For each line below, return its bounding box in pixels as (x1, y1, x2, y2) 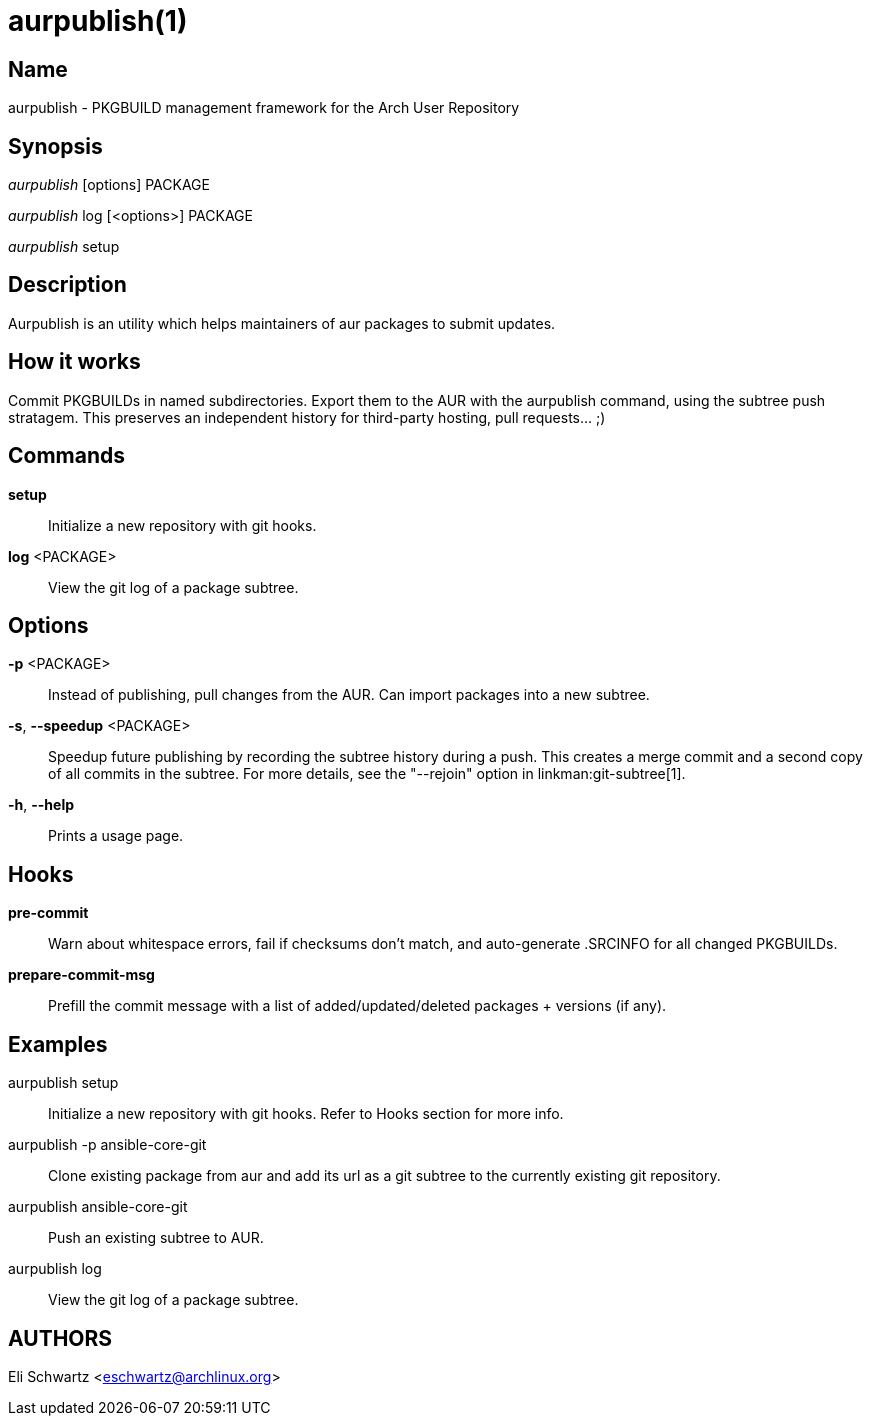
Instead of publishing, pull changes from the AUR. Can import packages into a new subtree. (48, 686, 650, 704)
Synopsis (8, 133, 103, 159)
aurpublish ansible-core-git (8, 1198, 188, 1216)
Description (8, 272, 127, 298)
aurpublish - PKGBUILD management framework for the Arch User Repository (8, 99, 520, 117)
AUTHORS (8, 1325, 113, 1351)
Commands (8, 443, 126, 469)
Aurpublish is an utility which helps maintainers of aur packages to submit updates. (8, 314, 556, 332)
